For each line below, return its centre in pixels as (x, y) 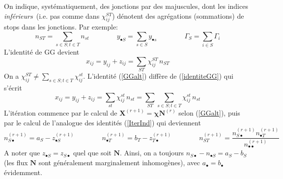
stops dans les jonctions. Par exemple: (61, 27)
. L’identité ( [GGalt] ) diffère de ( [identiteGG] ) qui (158, 76)
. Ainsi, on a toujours (152, 153)
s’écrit (13, 88)
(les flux (16, 163)
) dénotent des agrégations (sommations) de (178, 15)
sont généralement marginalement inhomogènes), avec (119, 163)
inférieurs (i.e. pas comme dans (52, 15)
